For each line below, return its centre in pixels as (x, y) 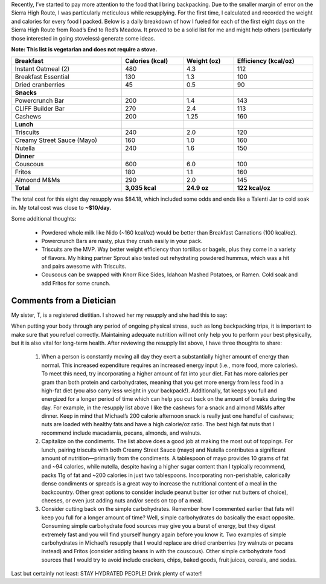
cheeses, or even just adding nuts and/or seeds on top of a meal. (122, 500)
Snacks (26, 92)
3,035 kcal (140, 188)
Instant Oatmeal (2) (42, 69)
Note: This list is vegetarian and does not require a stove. (84, 49)
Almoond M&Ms (37, 180)
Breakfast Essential (42, 77)
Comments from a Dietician (64, 300)
